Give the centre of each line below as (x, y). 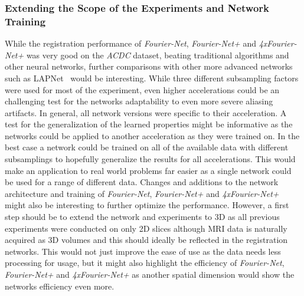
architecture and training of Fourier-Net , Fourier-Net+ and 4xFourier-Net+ (142, 193)
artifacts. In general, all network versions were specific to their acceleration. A (146, 112)
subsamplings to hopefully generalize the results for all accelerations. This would (150, 159)
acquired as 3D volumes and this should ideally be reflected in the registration (146, 240)
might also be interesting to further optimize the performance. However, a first (147, 205)
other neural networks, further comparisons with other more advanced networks (149, 66)
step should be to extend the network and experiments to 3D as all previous (142, 217)
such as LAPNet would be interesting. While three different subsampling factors (152, 78)
